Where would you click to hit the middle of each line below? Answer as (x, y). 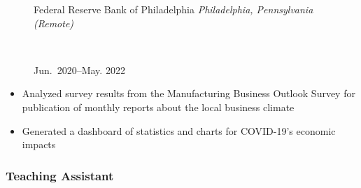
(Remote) (54, 23)
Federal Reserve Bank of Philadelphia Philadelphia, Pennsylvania (174, 9)
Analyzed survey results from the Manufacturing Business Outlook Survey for (189, 93)
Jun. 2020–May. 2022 (79, 70)
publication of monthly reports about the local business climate (158, 107)
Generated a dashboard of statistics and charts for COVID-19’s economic (179, 130)
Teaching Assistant (60, 175)
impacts (39, 144)
